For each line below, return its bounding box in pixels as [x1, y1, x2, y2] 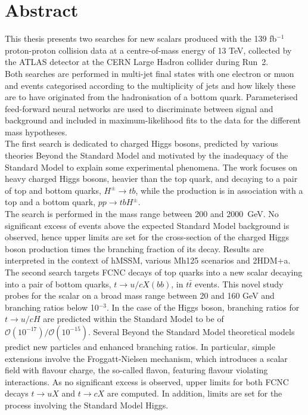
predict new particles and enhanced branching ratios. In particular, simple [5, 340, 275, 352]
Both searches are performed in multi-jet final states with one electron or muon [5, 67, 294, 79]
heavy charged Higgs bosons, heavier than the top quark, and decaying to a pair [5, 172, 298, 185]
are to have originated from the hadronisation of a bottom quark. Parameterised [5, 91, 298, 103]
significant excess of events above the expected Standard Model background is [5, 219, 290, 231]
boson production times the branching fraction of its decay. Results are [5, 242, 264, 255]
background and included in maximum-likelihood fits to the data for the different [5, 114, 301, 126]
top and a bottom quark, [5, 196, 96, 208]
